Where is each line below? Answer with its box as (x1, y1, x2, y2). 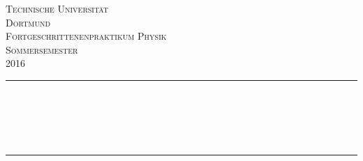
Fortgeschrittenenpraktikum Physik (6, 29, 167, 43)
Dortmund (6, 15, 51, 29)
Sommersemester (6, 42, 78, 56)
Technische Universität (6, 1, 109, 15)
